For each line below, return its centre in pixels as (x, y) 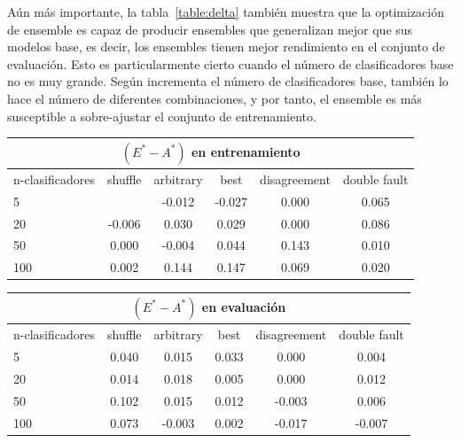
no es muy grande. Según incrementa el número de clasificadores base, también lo (228, 81)
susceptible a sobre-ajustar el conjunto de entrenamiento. (162, 116)
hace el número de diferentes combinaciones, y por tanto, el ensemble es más (215, 98)
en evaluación (244, 306)
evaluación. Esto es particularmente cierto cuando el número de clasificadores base (230, 63)
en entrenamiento (246, 151)
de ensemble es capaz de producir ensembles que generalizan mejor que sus (210, 29)
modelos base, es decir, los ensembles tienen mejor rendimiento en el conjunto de (226, 47)
